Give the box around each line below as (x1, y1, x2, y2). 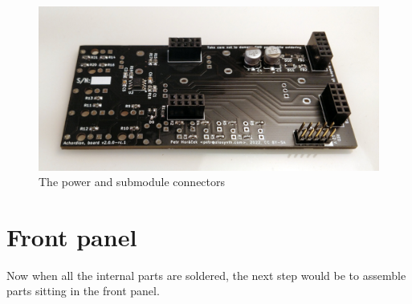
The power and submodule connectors (39, 173, 226, 190)
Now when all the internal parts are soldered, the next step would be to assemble (6, 266, 406, 283)
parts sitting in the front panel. (6, 282, 160, 299)
